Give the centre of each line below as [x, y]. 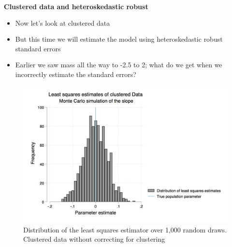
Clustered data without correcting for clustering [94, 239]
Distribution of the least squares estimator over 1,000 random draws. [125, 229]
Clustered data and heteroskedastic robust [76, 6]
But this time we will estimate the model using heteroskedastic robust [119, 39]
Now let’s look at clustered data [63, 23]
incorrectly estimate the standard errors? [76, 74]
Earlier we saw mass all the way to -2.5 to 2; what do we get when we [119, 65]
